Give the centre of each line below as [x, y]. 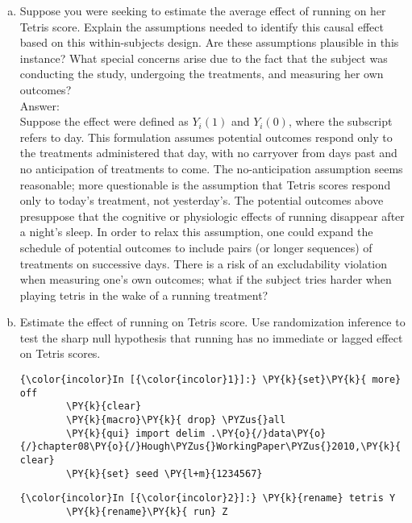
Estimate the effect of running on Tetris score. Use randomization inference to [212, 322]
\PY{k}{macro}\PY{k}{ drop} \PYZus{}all [176, 420]
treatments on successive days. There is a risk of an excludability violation [204, 263]
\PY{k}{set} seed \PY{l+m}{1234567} [164, 473]
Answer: [40, 105]
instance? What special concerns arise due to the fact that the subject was [204, 58]
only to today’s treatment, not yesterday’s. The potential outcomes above [202, 200]
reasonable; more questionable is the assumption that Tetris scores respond [205, 184]
